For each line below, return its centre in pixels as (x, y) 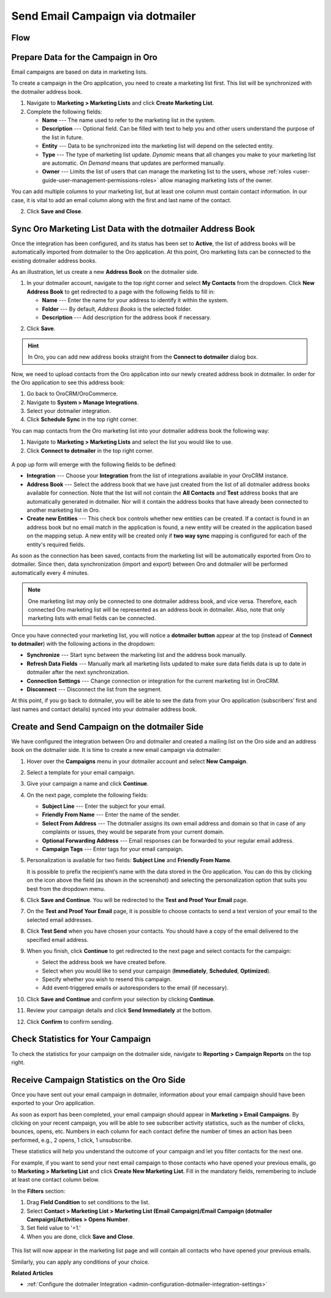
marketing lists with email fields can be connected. (92, 618)
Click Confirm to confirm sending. (70, 1022)
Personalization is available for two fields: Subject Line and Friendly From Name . (129, 860)
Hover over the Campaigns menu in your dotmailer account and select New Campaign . (137, 761)
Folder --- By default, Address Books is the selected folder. (117, 309)
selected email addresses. (60, 920)
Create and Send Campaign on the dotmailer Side (107, 727)
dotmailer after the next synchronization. (78, 672)
